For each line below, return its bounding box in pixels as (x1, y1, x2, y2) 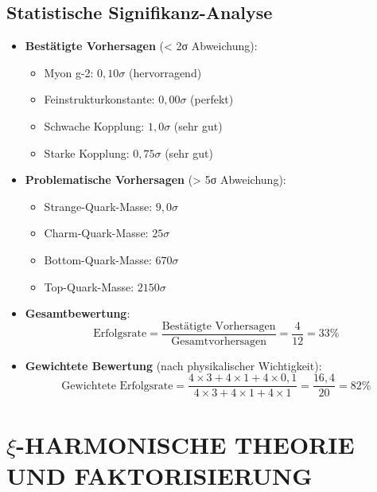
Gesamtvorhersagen (171, 335, 267, 347)
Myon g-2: (44, 64, 94, 80)
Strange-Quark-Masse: (44, 197, 153, 214)
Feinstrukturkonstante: (44, 91, 155, 107)
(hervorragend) (128, 64, 202, 80)
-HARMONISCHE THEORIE (16, 428, 355, 460)
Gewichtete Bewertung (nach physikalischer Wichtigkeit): (25, 357, 322, 373)
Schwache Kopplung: (44, 117, 145, 134)
